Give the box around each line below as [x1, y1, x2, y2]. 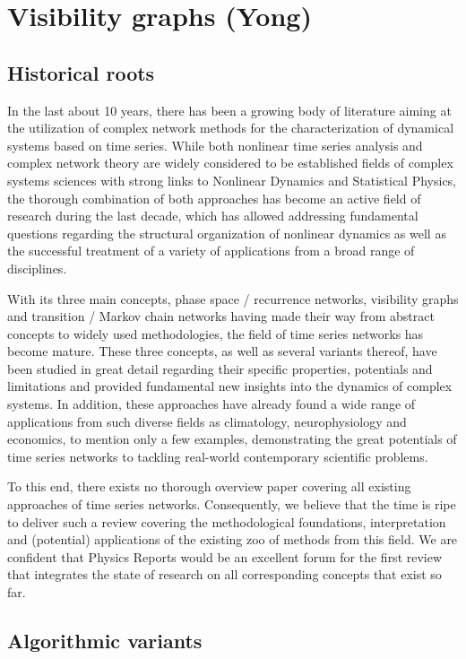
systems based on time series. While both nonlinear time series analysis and [7, 135, 423, 154]
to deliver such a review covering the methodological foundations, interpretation [7, 512, 446, 531]
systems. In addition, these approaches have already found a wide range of [7, 395, 416, 413]
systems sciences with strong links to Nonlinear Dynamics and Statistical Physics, [7, 170, 457, 189]
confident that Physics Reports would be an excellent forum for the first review [7, 547, 443, 566]
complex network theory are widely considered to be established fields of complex [7, 153, 453, 172]
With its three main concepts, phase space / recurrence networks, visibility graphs [7, 289, 459, 308]
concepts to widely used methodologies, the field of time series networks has [7, 324, 424, 343]
